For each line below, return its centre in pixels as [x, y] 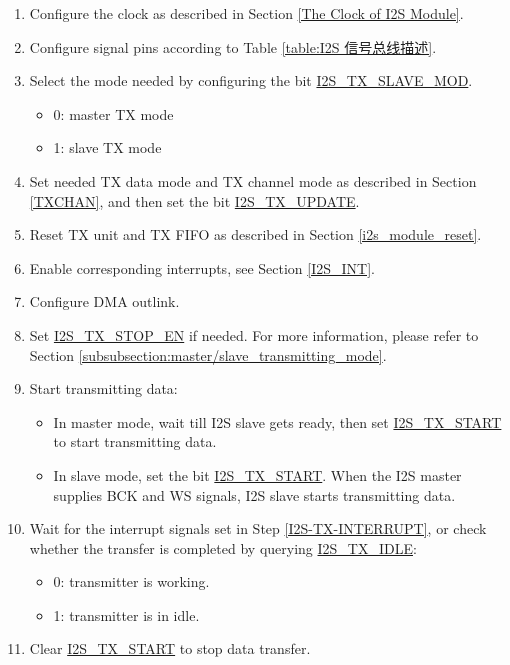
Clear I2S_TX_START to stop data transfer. [170, 648]
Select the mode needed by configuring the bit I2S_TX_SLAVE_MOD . [251, 80]
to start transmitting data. [135, 441]
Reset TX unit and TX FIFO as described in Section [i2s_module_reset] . [255, 234]
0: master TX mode [113, 113]
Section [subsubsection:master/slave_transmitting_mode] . [208, 354]
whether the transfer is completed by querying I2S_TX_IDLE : [223, 547]
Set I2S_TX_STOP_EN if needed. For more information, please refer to [254, 334]
